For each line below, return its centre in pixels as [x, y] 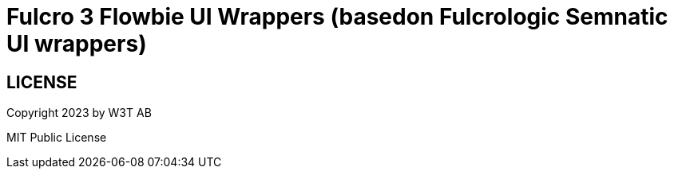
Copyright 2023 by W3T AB [79, 113]
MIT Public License [57, 138]
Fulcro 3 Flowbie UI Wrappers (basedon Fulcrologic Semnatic [337, 17]
